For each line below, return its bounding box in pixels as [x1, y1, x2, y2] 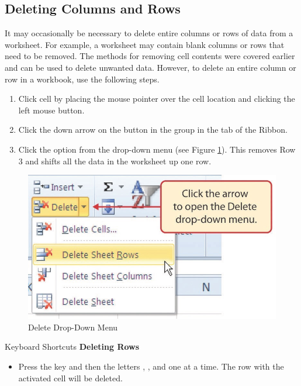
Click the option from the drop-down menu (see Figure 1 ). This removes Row [18, 143, 296, 155]
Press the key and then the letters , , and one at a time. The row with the [18, 360, 284, 373]
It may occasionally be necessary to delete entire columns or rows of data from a [5, 27, 293, 39]
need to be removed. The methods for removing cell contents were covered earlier [5, 50, 295, 62]
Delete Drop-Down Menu [28, 320, 118, 333]
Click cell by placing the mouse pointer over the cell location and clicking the [18, 92, 295, 105]
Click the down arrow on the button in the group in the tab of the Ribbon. [18, 123, 288, 136]
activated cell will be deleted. [18, 371, 123, 384]
